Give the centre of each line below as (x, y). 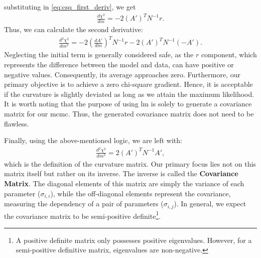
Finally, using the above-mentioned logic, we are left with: (93, 140)
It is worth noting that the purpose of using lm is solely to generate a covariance (128, 104)
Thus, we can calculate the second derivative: (74, 29)
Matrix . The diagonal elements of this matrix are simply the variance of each (124, 183)
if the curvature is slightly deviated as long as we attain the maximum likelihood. (129, 94)
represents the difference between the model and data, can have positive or (119, 64)
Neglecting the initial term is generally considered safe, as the (99, 54)
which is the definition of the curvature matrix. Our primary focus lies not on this (130, 163)
